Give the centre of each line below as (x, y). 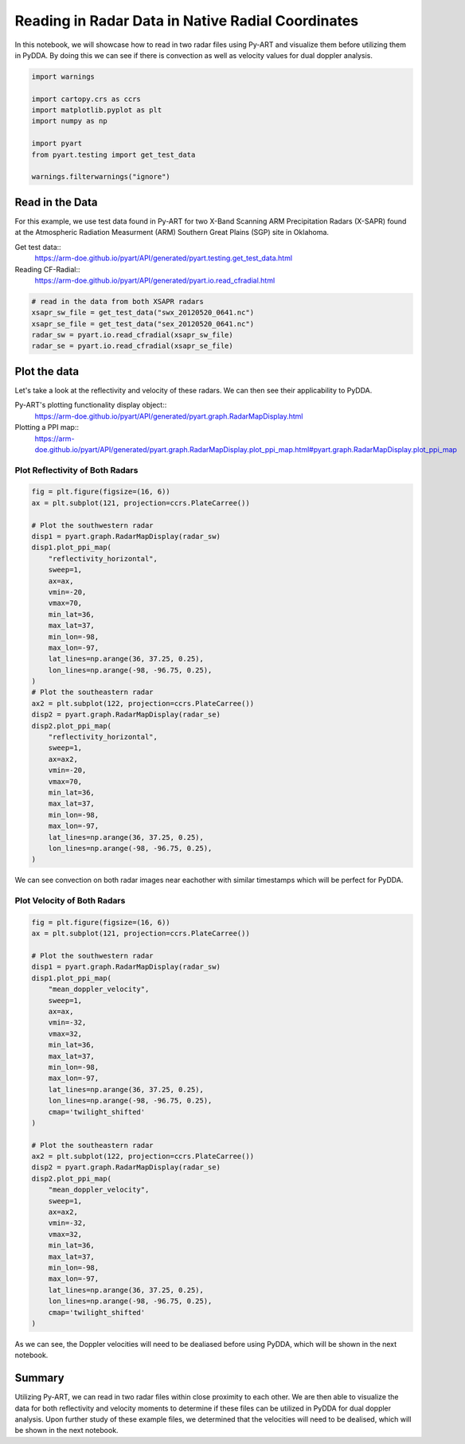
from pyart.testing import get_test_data (113, 154)
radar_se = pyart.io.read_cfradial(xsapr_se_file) (133, 346)
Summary (39, 1378)
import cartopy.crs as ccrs (86, 99)
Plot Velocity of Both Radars (70, 901)
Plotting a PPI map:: (47, 427)
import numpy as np (69, 121)
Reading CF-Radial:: (47, 269)
